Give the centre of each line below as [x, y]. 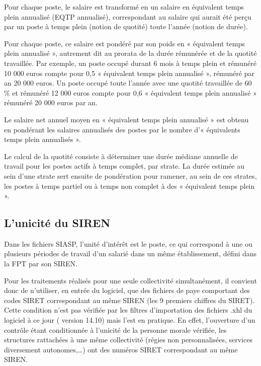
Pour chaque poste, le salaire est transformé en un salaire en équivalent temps [124, 7]
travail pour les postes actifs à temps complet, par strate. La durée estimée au [124, 166]
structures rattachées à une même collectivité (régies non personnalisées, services [128, 340]
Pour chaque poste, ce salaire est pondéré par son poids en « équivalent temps [124, 43]
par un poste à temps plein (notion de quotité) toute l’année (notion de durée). [126, 26]
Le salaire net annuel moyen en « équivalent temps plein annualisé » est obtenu [126, 119]
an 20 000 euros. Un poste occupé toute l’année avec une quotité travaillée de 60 [128, 83]
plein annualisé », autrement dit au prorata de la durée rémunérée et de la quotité [130, 53]
